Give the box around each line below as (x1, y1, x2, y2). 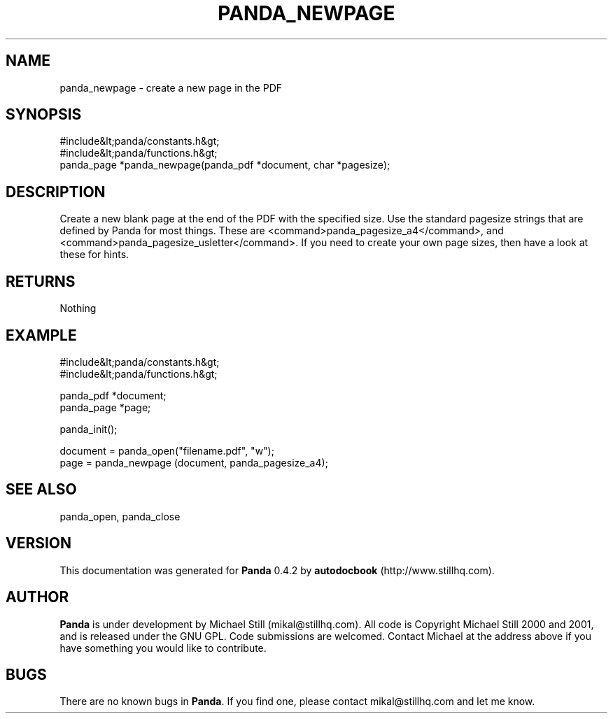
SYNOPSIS (6, 106, 82, 124)
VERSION (6, 534, 72, 553)
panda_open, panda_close (59, 510, 181, 522)
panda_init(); (59, 422, 118, 435)
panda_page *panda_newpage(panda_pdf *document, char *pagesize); (59, 159, 390, 171)
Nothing (59, 302, 97, 315)
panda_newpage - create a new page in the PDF (59, 81, 283, 94)
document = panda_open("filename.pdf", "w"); (59, 444, 274, 457)
